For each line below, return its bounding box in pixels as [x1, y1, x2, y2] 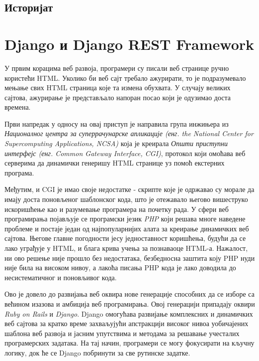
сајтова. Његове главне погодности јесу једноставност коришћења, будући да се [4, 233, 246, 243]
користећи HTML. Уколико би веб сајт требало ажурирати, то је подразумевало [4, 72, 246, 83]
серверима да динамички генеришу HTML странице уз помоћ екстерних [4, 158, 225, 168]
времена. [4, 102, 31, 112]
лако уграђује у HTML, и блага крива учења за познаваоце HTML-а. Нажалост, [4, 243, 248, 253]
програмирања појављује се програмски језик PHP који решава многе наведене [4, 213, 246, 224]
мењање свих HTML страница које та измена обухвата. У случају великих [4, 82, 231, 93]
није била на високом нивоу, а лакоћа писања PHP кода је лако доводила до [4, 262, 236, 273]
